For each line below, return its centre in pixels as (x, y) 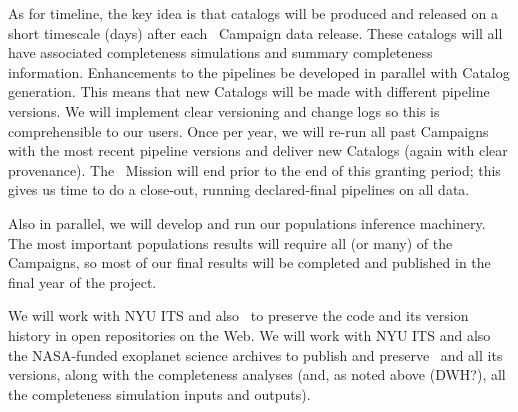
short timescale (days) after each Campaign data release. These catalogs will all (255, 32)
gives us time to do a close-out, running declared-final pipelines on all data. (239, 189)
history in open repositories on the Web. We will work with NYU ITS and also (249, 334)
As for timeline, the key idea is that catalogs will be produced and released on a (253, 13)
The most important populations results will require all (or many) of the (230, 242)
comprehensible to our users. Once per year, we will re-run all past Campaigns (248, 130)
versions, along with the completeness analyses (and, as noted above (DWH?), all (257, 374)
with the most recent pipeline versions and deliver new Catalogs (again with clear (258, 150)
